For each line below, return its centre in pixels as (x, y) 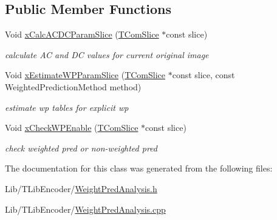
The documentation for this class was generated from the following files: (139, 168)
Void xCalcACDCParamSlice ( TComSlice (82, 34)
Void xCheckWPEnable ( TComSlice (72, 128)
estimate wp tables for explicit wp (67, 107)
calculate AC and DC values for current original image (107, 54)
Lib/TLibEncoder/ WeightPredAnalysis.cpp (85, 209)
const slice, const (203, 75)
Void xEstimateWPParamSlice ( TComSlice (85, 75)
